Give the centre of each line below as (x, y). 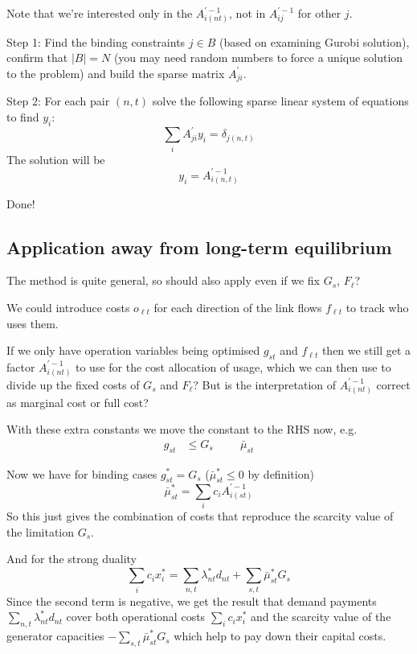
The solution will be (56, 159)
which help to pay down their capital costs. (280, 636)
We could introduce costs (68, 307)
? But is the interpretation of (264, 384)
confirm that (37, 58)
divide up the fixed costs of (73, 384)
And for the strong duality (72, 559)
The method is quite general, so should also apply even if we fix (163, 280)
